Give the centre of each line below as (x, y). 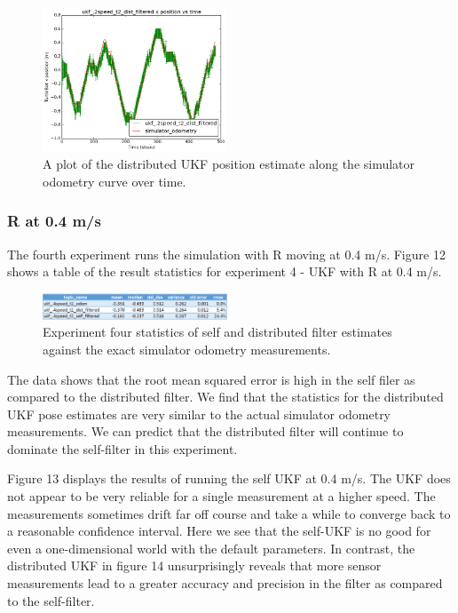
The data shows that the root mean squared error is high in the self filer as (211, 379)
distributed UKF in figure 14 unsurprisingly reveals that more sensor (194, 565)
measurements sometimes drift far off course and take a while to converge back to (229, 513)
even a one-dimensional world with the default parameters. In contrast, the (211, 548)
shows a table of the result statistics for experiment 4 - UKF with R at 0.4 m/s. (225, 271)
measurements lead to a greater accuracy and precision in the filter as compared (225, 583)
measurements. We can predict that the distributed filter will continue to (205, 431)
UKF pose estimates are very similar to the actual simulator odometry (199, 414)
